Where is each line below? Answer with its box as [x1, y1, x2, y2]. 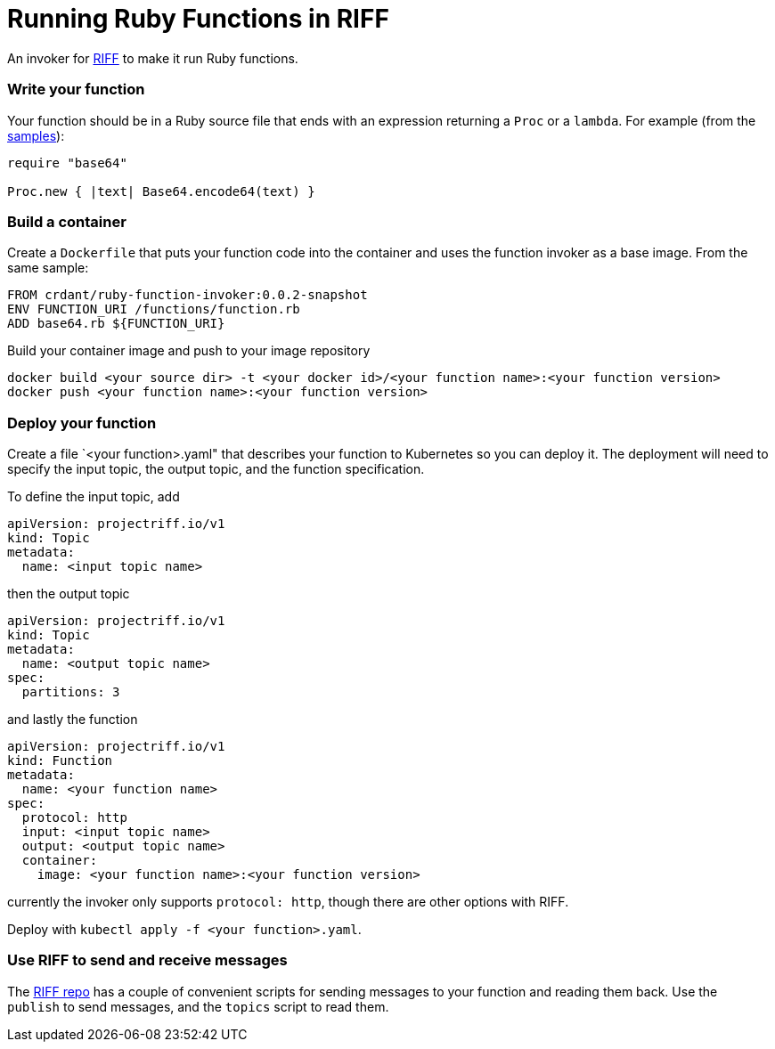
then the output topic [7, 586, 130, 601]
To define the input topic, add [7, 489, 180, 504]
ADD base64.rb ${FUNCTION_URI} [7, 316, 225, 331]
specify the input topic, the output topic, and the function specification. [7, 461, 425, 476]
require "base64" [7, 155, 127, 170]
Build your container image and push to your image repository [7, 343, 371, 359]
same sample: [7, 260, 89, 276]
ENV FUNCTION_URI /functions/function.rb [7, 302, 300, 317]
